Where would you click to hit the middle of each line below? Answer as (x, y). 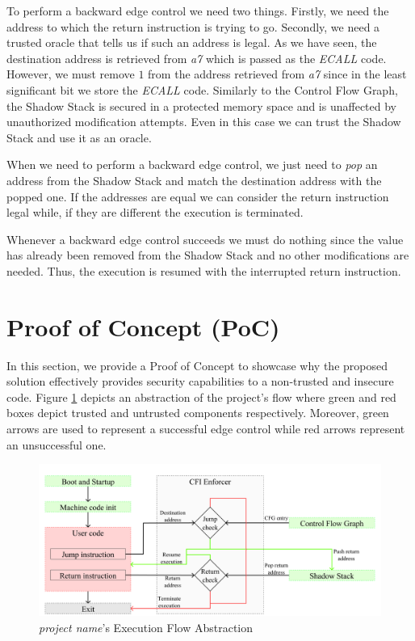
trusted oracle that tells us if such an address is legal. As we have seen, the (192, 42)
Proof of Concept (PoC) (143, 326)
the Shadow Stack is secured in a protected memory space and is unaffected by (201, 105)
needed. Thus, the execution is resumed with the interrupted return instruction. (204, 270)
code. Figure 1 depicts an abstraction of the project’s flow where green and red (201, 396)
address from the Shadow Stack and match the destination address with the (194, 180)
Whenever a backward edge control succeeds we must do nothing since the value (205, 239)
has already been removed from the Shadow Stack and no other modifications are (208, 255)
